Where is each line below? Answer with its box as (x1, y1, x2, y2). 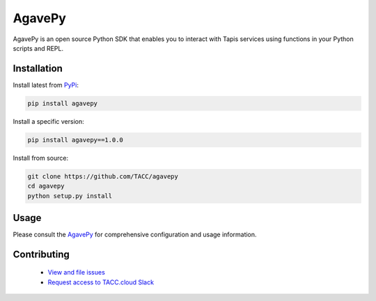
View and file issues (47, 268, 106, 277)
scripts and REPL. (13, 44, 64, 52)
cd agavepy (27, 182, 65, 190)
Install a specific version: (13, 117, 84, 125)
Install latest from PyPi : (13, 81, 79, 89)
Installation (13, 63, 63, 74)
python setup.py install (27, 192, 113, 200)
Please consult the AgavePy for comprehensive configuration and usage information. (13, 230, 257, 239)
